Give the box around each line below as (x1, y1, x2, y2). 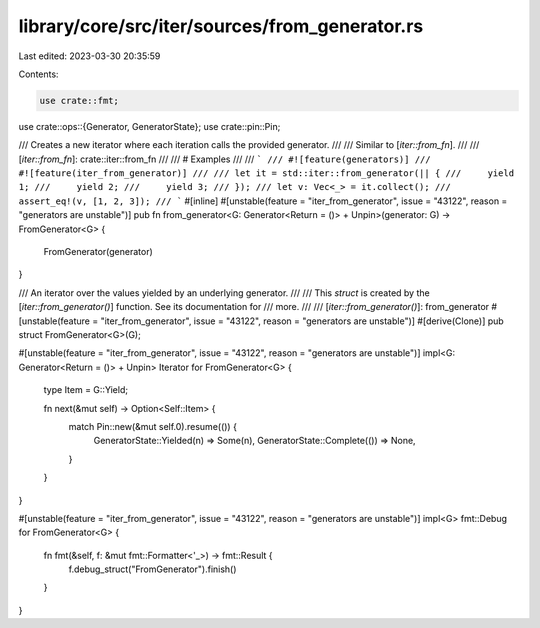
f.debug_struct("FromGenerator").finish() (68, 563, 237, 575)
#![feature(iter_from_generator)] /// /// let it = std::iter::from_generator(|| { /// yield (18, 168, 515, 179)
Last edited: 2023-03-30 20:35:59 (18, 50, 161, 62)
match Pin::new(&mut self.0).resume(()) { (68, 420, 237, 432)
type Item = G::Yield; (43, 384, 129, 396)
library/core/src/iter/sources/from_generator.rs (18, 15, 424, 37)
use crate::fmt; (39, 95, 120, 106)
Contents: (18, 68, 59, 80)
